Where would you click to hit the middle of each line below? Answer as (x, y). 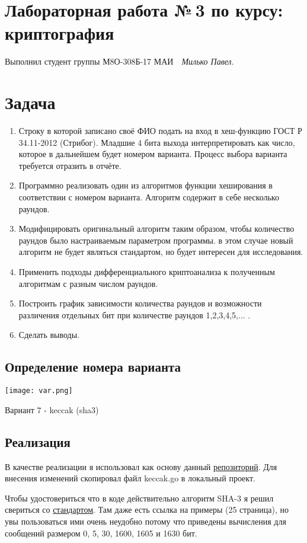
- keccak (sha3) (71, 409)
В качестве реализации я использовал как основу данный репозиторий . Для (141, 466)
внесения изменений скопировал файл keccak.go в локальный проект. (130, 478)
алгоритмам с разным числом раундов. (88, 283)
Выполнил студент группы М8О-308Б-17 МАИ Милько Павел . (119, 61)
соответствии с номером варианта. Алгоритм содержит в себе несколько (149, 197)
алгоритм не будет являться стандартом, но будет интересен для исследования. (161, 252)
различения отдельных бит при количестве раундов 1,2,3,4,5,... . (135, 314)
